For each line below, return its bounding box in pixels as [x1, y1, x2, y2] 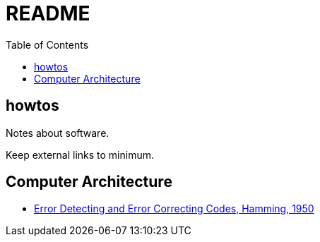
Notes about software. [6, 126, 109, 139]
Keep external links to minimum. [6, 148, 154, 161]
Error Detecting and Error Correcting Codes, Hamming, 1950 [34, 202, 314, 215]
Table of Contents [6, 38, 89, 51]
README [6, 1, 90, 25]
